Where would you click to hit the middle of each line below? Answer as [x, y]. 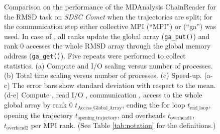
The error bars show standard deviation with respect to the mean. [114, 85]
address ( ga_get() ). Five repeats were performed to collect [95, 56]
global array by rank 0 [38, 105]
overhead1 [181, 118]
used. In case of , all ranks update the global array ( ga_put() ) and [107, 36]
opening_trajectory [97, 118]
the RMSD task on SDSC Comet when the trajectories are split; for [108, 16]
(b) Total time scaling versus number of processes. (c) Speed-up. [103, 75]
